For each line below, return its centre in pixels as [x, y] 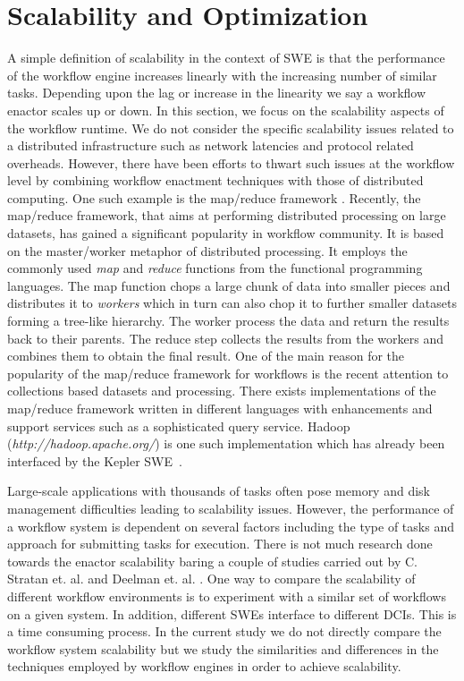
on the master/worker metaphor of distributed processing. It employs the [207, 250]
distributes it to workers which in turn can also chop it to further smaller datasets [232, 303]
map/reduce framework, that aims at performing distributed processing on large [227, 215]
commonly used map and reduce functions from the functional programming [215, 268]
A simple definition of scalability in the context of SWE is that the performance [226, 58]
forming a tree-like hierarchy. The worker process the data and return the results [228, 321]
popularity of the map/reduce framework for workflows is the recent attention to [228, 373]
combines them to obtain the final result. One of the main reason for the [206, 356]
